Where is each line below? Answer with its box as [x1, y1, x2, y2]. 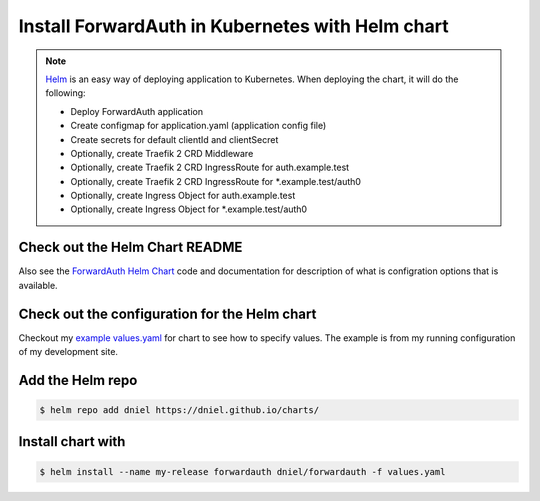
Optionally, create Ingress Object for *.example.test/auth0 [70, 203, 308, 215]
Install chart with [18, 433, 126, 450]
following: [45, 87, 86, 99]
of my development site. [18, 346, 119, 358]
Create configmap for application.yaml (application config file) [70, 120, 327, 132]
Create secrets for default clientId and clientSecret [70, 133, 279, 145]
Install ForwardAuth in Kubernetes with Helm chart [18, 15, 449, 37]
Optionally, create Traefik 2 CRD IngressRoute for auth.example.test [70, 161, 350, 174]
